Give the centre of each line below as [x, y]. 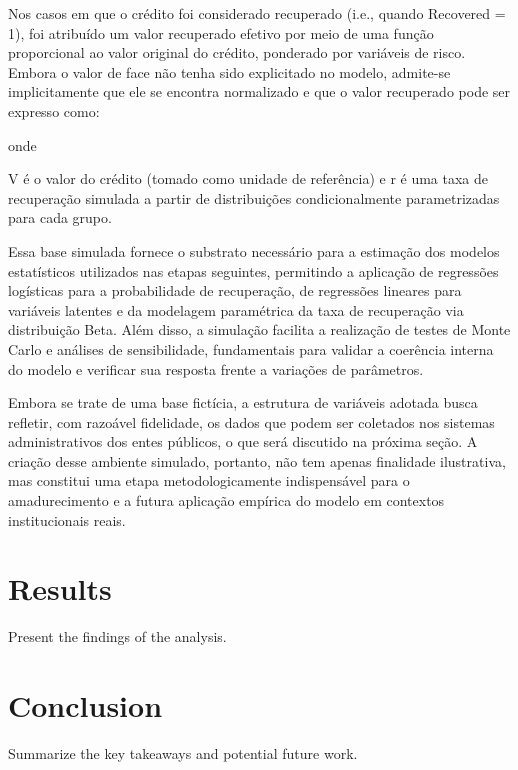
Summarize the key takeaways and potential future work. [183, 753]
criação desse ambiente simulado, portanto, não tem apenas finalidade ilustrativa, [257, 460]
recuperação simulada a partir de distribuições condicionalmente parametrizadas [254, 197]
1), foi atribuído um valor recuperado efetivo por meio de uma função [221, 32]
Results [60, 588]
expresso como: [54, 110]
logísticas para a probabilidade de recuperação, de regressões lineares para [235, 290]
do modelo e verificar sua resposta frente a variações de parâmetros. [216, 368]
